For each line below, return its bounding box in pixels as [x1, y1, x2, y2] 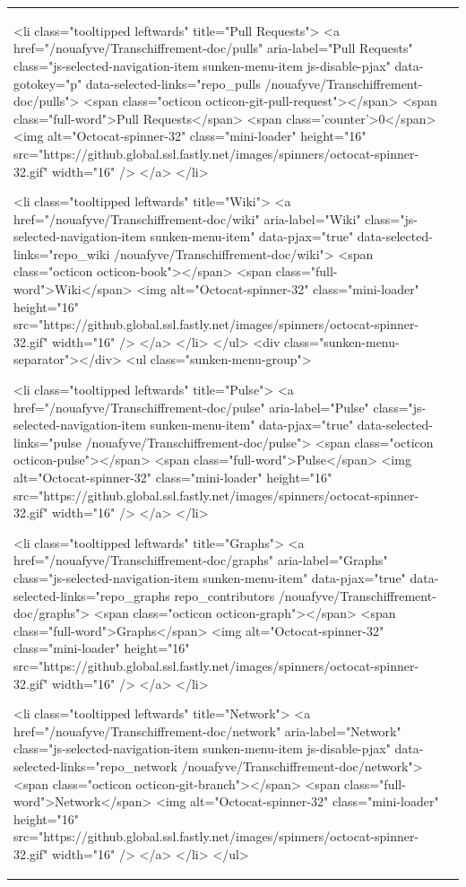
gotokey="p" [13, 74, 82, 92]
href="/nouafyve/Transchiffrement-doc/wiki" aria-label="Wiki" [13, 209, 361, 228]
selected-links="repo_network [13, 756, 177, 775]
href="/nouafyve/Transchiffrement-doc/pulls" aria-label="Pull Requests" [13, 39, 413, 57]
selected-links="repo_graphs [13, 586, 170, 604]
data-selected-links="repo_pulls [85, 74, 261, 92]
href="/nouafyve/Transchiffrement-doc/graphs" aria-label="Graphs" [13, 551, 388, 570]
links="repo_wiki [13, 244, 110, 263]
